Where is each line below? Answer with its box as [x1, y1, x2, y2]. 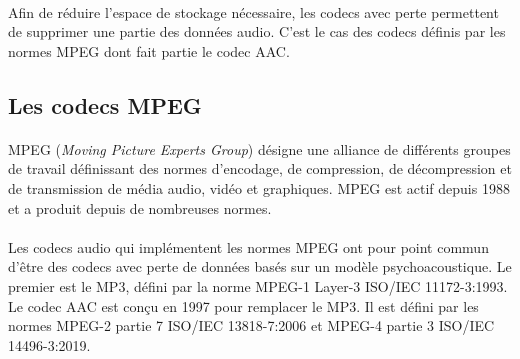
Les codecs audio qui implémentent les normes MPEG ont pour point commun [8, 236, 489, 257]
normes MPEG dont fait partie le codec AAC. [8, 40, 290, 61]
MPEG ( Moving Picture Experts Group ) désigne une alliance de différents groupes [8, 138, 511, 159]
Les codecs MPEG [8, 89, 202, 120]
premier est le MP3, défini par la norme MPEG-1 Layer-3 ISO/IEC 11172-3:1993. [8, 275, 508, 296]
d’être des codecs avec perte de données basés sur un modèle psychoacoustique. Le [8, 256, 512, 277]
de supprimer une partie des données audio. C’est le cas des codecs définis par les [8, 21, 506, 42]
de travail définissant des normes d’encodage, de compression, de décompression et [8, 158, 512, 179]
